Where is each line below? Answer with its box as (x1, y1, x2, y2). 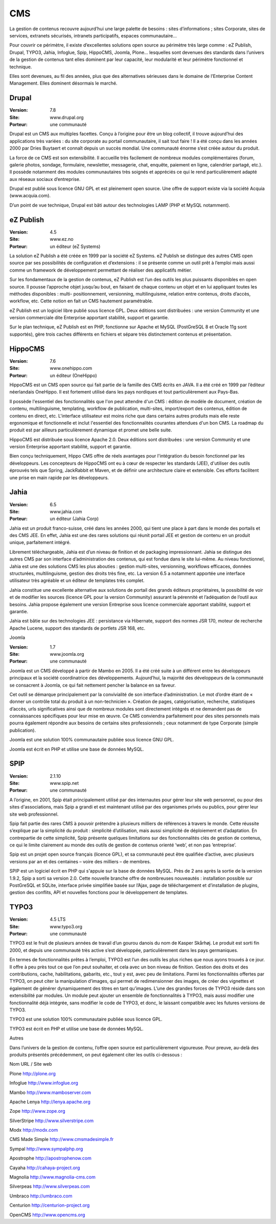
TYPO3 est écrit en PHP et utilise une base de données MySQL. (9, 1025, 144, 1032)
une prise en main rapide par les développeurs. (9, 474, 109, 481)
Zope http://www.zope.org (9, 1108, 66, 1114)
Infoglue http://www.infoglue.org (9, 1080, 79, 1086)
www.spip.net (50, 780, 79, 786)
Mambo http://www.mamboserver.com (9, 1089, 91, 1095)
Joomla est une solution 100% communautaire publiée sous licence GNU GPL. (9, 737, 174, 743)
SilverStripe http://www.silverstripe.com (9, 1117, 94, 1124)
